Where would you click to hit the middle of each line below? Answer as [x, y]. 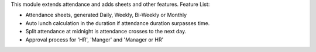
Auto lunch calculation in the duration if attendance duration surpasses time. [118, 23]
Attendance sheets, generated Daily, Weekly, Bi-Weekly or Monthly [106, 15]
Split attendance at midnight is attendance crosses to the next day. [106, 32]
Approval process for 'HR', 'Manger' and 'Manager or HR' [95, 39]
